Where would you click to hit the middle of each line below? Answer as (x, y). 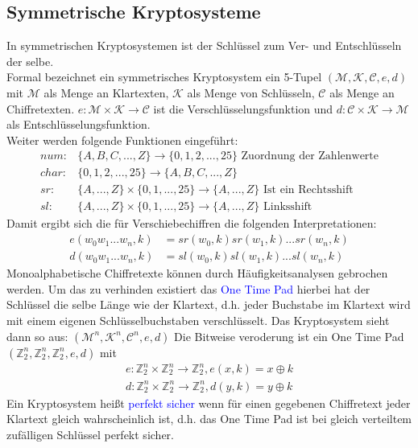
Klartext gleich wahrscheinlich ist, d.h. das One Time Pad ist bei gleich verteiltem (209, 419)
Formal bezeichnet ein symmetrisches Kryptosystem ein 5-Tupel (164, 77)
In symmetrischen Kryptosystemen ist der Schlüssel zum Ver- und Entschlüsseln (204, 45)
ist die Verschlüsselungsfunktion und (243, 108)
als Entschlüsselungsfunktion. (79, 124)
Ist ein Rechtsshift (308, 190)
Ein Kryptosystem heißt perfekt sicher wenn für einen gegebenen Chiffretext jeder (209, 403)
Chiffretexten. (41, 108)
